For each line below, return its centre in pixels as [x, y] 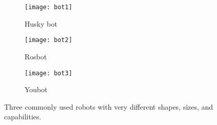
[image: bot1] [49, 7]
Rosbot [36, 56]
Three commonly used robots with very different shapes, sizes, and [109, 106]
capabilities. [23, 117]
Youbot [36, 89]
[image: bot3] [49, 73]
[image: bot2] [49, 40]
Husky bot [41, 23]
